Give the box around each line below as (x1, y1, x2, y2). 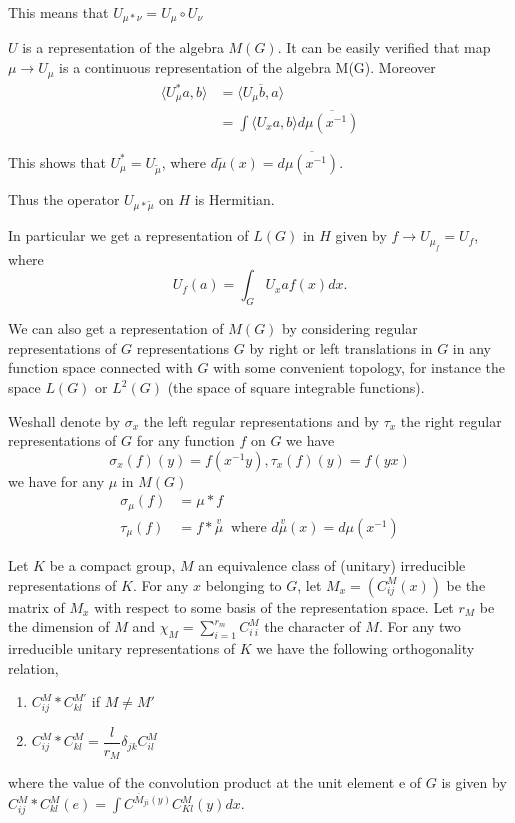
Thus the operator (8, 188, 120, 209)
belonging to (205, 574, 282, 595)
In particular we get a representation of (8, 225, 249, 246)
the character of (264, 616, 361, 637)
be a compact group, (49, 554, 176, 575)
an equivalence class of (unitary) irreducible (198, 554, 466, 575)
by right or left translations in (249, 337, 433, 358)
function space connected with (8, 357, 193, 378)
